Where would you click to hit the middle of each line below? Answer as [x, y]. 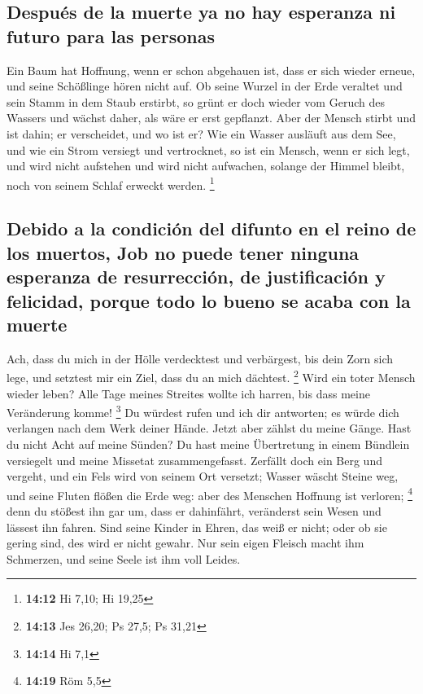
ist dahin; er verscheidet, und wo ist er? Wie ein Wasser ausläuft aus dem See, [201, 133]
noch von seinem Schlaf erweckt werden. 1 [111, 183]
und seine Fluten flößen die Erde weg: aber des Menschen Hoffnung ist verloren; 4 [210, 494]
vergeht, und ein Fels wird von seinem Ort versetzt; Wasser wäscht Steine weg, [203, 476]
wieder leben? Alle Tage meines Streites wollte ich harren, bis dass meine [188, 393]
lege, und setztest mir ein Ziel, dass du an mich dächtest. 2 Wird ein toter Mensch [211, 376]
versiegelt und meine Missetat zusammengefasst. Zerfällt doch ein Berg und [194, 460]
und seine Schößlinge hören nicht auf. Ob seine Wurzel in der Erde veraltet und [205, 86]
